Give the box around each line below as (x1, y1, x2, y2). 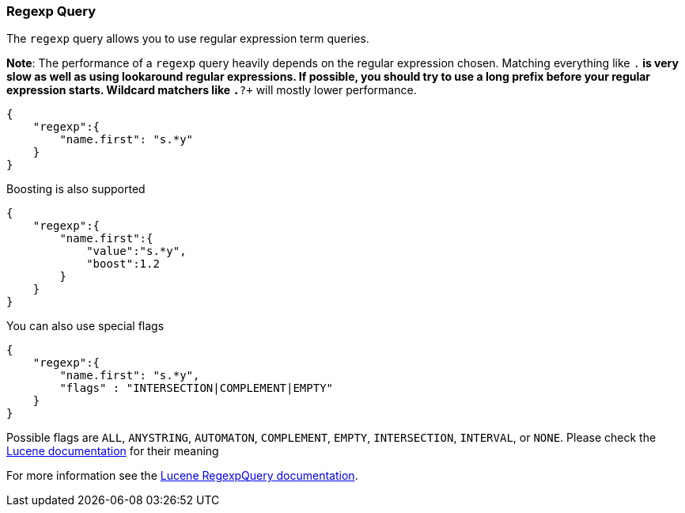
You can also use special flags (6, 319, 165, 333)
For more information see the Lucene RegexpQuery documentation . (6, 469, 358, 483)
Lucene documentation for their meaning (6, 444, 219, 458)
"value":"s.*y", (86, 245, 187, 258)
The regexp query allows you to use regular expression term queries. (6, 32, 369, 46)
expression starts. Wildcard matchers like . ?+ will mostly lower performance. (6, 83, 417, 97)
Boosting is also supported (6, 182, 146, 196)
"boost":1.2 (86, 257, 160, 271)
